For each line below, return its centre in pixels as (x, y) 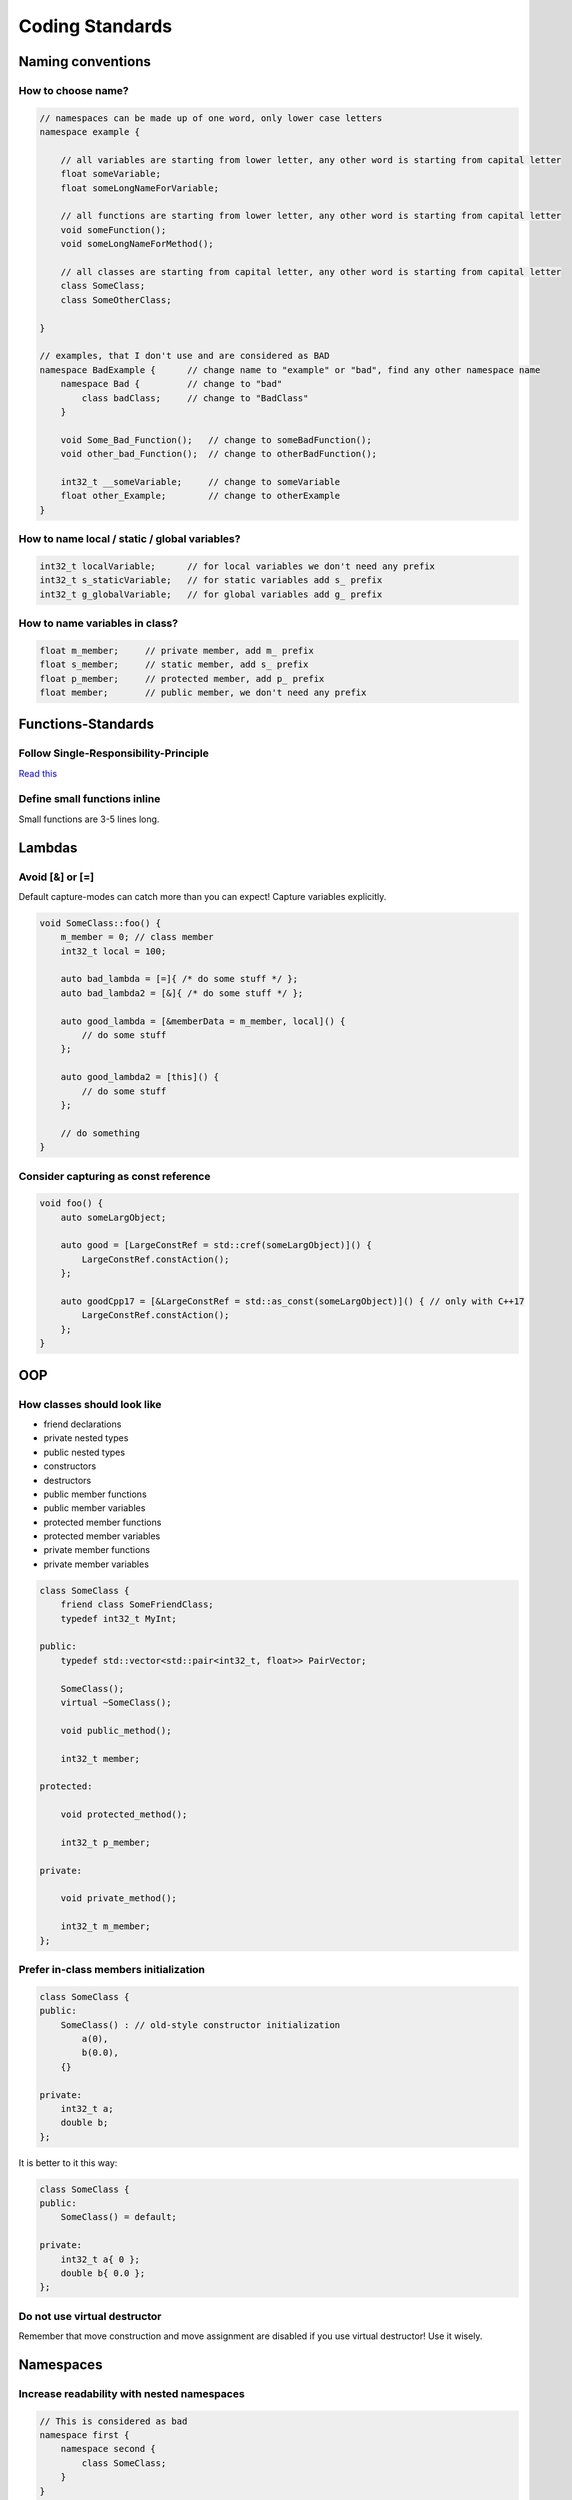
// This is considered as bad (113, 2421)
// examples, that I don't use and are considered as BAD (184, 356)
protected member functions (102, 1522)
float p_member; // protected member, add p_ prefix (182, 678)
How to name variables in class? (98, 623)
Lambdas (48, 847)
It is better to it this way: (68, 2162)
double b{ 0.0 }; (103, 2273)
